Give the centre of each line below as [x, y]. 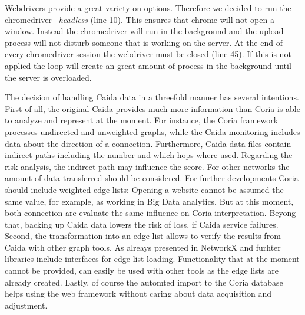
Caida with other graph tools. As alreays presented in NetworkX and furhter [143, 247]
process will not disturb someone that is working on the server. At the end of [144, 42]
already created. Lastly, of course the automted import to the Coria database [144, 282]
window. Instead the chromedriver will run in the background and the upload [144, 31]
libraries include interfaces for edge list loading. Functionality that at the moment [152, 259]
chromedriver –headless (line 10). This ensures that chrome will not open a [140, 19]
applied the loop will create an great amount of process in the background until [148, 65]
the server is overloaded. [48, 77]
